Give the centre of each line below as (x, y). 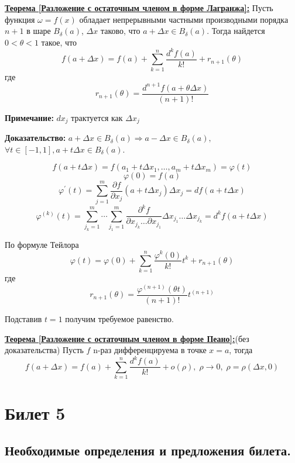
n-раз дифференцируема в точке (150, 350)
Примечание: (29, 117)
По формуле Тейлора (42, 244)
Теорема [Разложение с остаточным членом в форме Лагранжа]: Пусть (139, 8)
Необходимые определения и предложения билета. (148, 450)
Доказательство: (35, 138)
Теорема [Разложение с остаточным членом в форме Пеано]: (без (127, 338)
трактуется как (97, 117)
